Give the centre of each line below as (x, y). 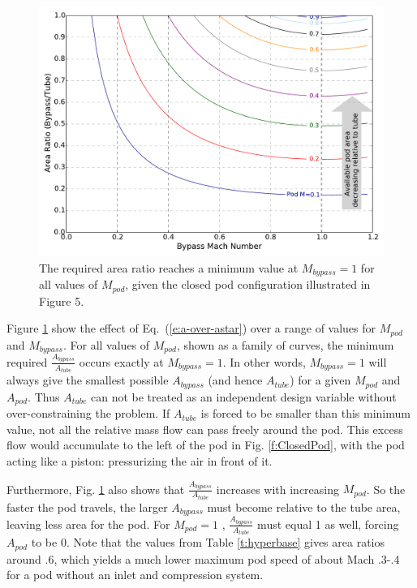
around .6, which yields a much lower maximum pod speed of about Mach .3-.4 (203, 558)
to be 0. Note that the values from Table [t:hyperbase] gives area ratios (208, 542)
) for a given (320, 380)
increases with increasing (278, 489)
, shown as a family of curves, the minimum (285, 344)
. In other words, (264, 361)
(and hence (235, 380)
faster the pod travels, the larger (87, 506)
